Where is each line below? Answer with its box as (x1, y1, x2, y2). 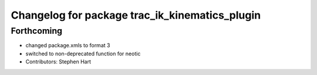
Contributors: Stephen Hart (25, 58, 91, 65)
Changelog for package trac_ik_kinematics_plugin (11, 9, 261, 22)
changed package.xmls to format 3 (25, 42, 110, 49)
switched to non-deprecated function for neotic (25, 50, 141, 57)
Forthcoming (11, 26, 63, 36)
